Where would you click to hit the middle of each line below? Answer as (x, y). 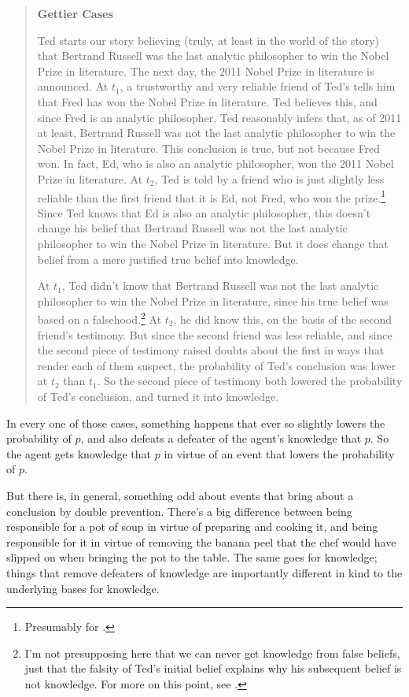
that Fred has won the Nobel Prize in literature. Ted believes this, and (207, 101)
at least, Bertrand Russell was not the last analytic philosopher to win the (216, 133)
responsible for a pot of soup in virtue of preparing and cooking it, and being (192, 526)
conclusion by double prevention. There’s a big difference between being (179, 511)
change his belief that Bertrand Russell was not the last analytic (192, 228)
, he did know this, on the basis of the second (283, 319)
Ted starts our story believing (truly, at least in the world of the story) (208, 40)
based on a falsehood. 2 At (99, 318)
